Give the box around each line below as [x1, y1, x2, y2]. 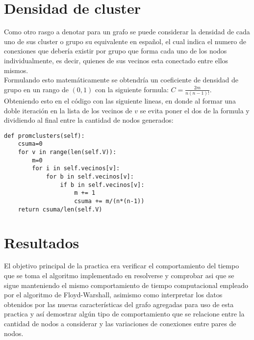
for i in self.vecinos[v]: [32, 165, 120, 172]
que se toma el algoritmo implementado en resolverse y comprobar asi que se [4, 270, 234, 281]
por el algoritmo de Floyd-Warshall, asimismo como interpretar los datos [4, 289, 223, 300]
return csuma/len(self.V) [18, 206, 102, 213]
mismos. [4, 65, 28, 75]
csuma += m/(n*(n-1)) [74, 198, 145, 205]
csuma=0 [18, 140, 43, 148]
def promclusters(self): [4, 132, 85, 139]
